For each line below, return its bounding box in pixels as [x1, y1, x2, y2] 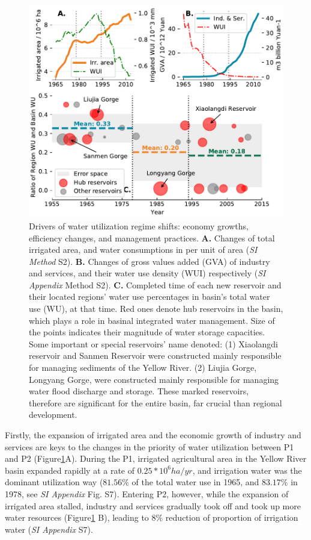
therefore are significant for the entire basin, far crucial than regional [29, 396, 282, 409]
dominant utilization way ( [5, 476, 103, 488]
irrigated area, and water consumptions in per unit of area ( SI [29, 243, 258, 256]
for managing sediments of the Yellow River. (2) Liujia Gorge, [29, 361, 257, 374]
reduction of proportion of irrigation [165, 511, 298, 524]
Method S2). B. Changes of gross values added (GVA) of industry [29, 255, 270, 267]
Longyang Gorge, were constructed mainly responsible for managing [29, 373, 279, 385]
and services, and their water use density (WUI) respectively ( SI [29, 267, 266, 279]
